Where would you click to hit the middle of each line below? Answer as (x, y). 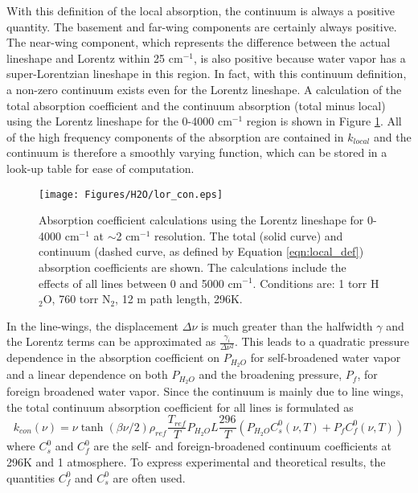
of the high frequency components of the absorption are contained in (175, 136)
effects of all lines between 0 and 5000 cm (141, 283)
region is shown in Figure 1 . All (324, 121)
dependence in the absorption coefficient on (113, 357)
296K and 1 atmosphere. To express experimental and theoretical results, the (196, 462)
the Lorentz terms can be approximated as (111, 341)
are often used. (149, 477)
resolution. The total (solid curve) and (248, 235)
